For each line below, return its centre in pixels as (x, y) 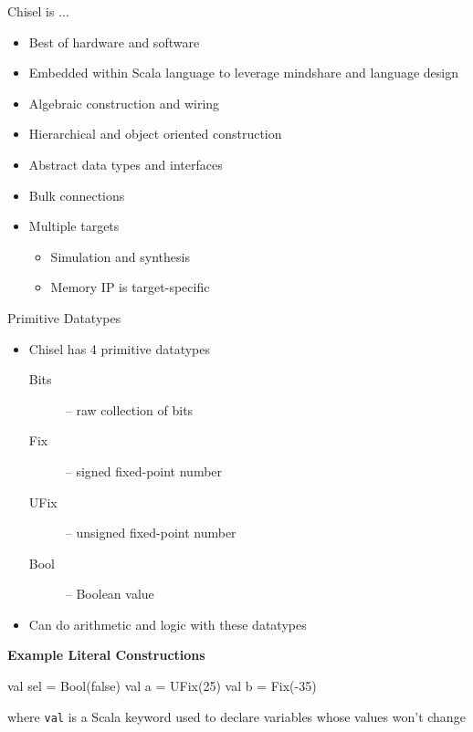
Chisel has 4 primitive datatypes (120, 348)
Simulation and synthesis (120, 256)
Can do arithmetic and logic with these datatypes (168, 624)
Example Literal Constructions (106, 655)
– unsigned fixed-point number (151, 533)
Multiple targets (74, 226)
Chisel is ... (38, 11)
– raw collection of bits (129, 409)
